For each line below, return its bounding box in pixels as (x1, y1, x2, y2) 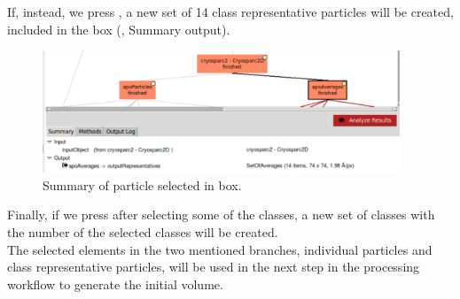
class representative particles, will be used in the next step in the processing (7, 257, 420, 276)
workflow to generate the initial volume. (7, 274, 223, 293)
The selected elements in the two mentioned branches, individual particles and (7, 240, 433, 258)
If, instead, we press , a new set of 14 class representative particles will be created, (7, 3, 454, 20)
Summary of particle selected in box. (43, 175, 242, 194)
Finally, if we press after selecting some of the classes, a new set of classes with (7, 205, 435, 224)
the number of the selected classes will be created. (7, 223, 278, 241)
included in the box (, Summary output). (7, 19, 230, 38)
